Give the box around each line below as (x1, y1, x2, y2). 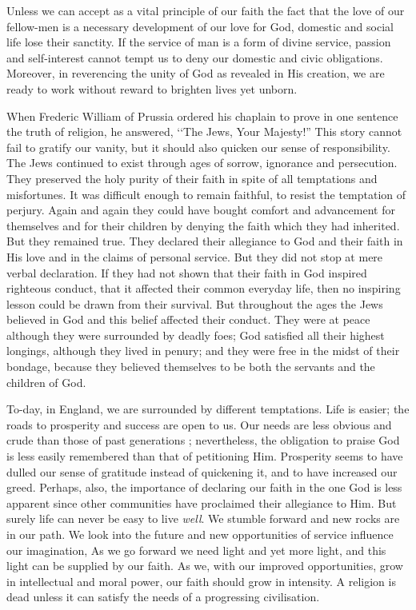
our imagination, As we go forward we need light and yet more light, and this (6, 541, 386, 558)
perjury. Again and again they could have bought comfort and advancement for (6, 201, 395, 218)
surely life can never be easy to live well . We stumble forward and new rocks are (6, 510, 400, 527)
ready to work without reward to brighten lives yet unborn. (6, 80, 298, 97)
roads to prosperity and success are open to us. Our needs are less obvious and (6, 416, 392, 433)
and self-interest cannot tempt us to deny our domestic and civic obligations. (6, 49, 383, 66)
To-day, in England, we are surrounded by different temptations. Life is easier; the (6, 401, 410, 417)
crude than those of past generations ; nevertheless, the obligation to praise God (6, 432, 400, 449)
